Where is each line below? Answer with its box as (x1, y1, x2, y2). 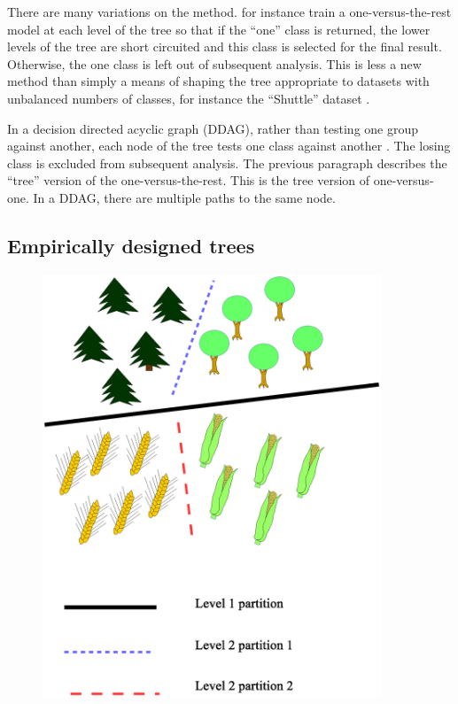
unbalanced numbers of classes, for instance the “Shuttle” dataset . (7, 89, 370, 107)
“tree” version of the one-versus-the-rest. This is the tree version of (7, 171, 370, 190)
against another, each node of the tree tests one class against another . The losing (7, 136, 451, 155)
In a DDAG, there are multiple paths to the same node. (33, 188, 336, 206)
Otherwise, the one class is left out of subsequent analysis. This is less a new (7, 54, 422, 73)
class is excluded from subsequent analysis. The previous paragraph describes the (7, 153, 447, 172)
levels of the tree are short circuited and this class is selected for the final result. (7, 37, 442, 56)
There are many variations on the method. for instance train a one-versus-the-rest (7, 3, 452, 20)
